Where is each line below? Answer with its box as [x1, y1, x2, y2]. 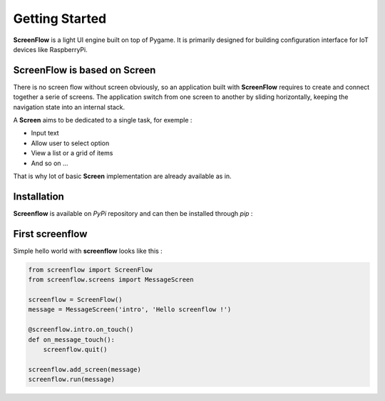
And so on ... [31, 159, 68, 167]
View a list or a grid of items [31, 149, 113, 157]
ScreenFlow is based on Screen [13, 64, 156, 76]
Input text [31, 129, 60, 137]
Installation [13, 190, 64, 202]
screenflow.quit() [43, 345, 108, 353]
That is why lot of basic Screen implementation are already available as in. [13, 172, 232, 180]
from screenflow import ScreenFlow [28, 266, 153, 274]
